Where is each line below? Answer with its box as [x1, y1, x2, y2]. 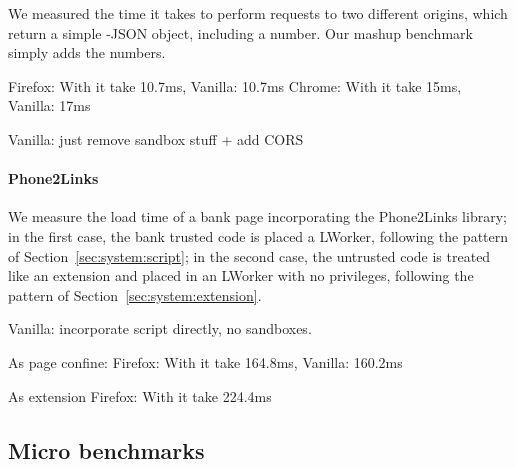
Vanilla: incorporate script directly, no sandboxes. [8, 318, 312, 339]
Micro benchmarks [8, 434, 205, 465]
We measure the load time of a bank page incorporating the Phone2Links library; [8, 206, 507, 227]
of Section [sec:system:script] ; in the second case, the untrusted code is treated [8, 245, 491, 266]
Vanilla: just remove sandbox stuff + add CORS [8, 128, 304, 149]
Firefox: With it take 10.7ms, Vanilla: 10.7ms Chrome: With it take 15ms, [8, 75, 462, 96]
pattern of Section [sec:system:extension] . [8, 284, 262, 305]
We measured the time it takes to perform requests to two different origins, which [8, 3, 508, 23]
